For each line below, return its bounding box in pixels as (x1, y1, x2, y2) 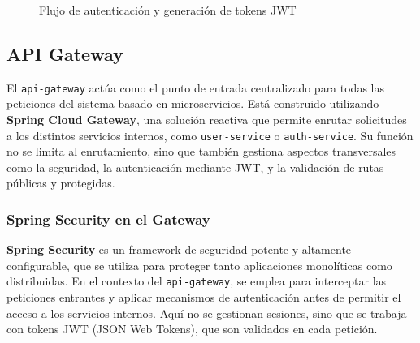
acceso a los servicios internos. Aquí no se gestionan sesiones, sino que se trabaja (6, 304, 407, 321)
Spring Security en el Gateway (6, 209, 210, 229)
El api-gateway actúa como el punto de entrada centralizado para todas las (6, 79, 384, 96)
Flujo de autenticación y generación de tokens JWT (39, 2, 297, 18)
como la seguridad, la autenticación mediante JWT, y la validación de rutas (6, 158, 384, 175)
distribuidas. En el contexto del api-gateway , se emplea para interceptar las (6, 272, 387, 289)
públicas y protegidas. (6, 174, 115, 191)
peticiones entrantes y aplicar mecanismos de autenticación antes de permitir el (6, 289, 401, 306)
